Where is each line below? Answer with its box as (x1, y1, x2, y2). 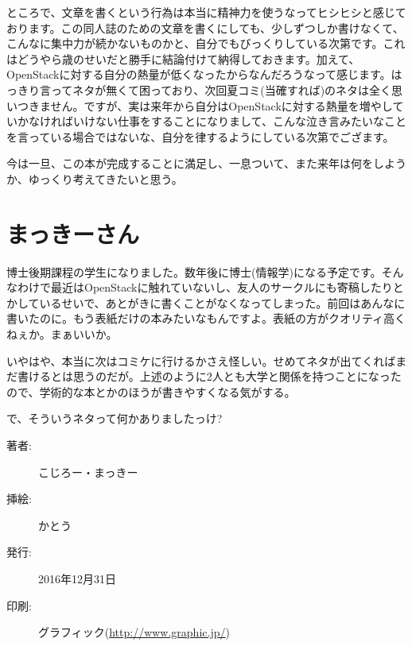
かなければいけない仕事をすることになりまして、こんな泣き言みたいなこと (17, 113, 406, 130)
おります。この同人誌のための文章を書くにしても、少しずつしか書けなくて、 (6, 19, 404, 36)
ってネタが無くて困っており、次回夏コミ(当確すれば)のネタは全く (50, 81, 392, 98)
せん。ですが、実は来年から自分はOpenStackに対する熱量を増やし (50, 97, 393, 114)
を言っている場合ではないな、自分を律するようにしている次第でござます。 (6, 128, 395, 145)
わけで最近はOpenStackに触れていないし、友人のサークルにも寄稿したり (17, 279, 393, 296)
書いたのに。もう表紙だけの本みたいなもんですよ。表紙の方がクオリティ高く (6, 310, 406, 327)
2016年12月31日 (38, 570, 116, 586)
